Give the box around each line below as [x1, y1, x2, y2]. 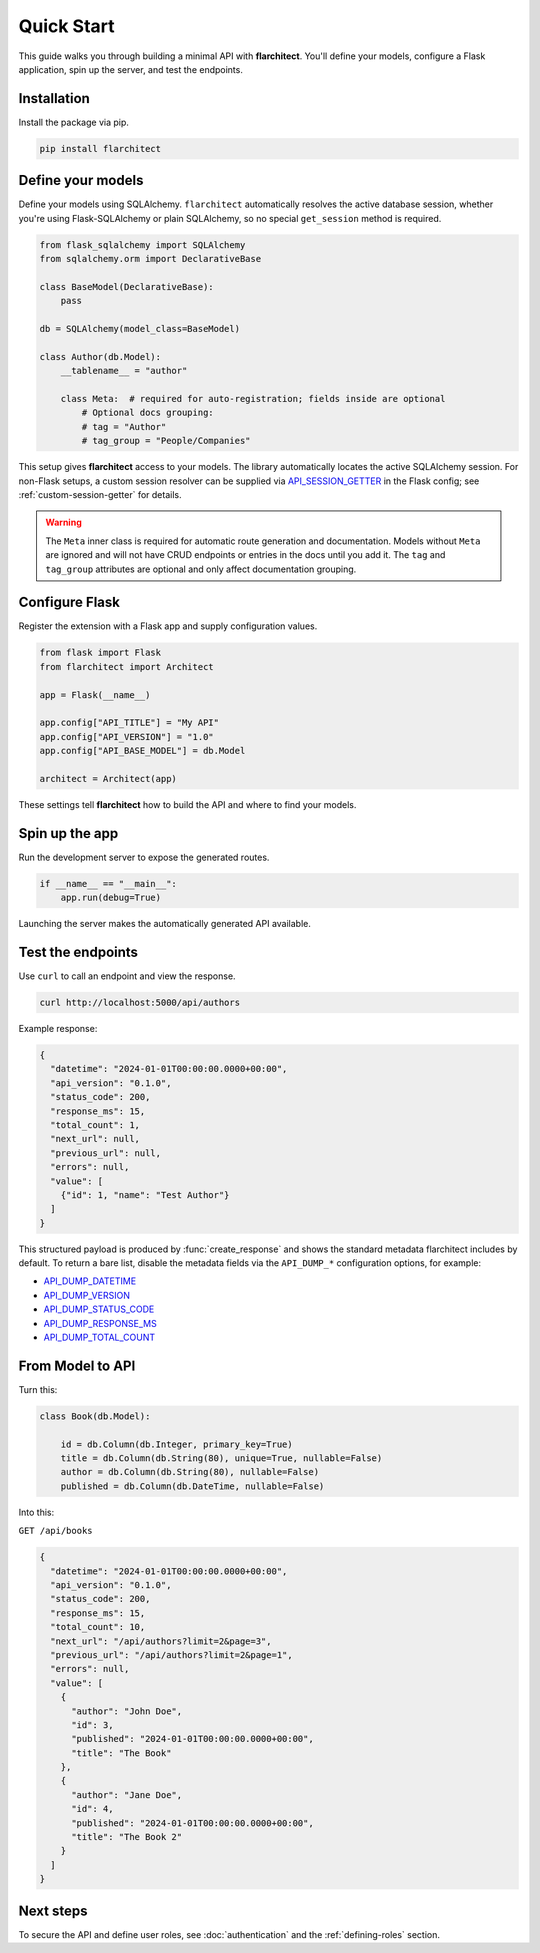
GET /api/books [18, 1525, 94, 1537]
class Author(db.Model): [39, 351, 162, 362]
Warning [45, 516, 82, 529]
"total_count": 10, [50, 1621, 146, 1633]
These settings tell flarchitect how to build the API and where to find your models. [18, 798, 357, 810]
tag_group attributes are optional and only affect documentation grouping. [45, 563, 357, 575]
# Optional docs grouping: [81, 407, 214, 419]
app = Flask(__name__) [39, 689, 151, 700]
